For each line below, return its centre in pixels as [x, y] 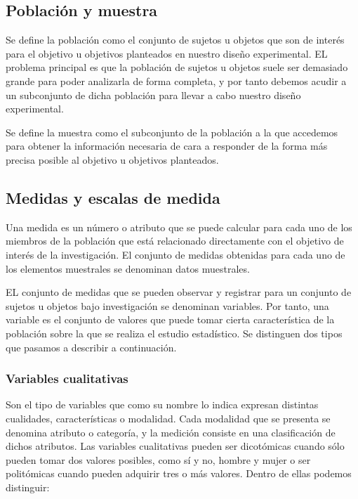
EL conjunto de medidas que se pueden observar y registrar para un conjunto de [179, 292]
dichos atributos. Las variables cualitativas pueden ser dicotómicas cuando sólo [175, 446]
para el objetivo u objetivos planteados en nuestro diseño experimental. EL [167, 53]
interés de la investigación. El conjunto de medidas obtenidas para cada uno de [175, 254]
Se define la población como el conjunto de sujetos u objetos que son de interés [175, 40]
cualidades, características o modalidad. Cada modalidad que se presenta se [168, 418]
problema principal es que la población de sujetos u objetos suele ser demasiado [177, 67]
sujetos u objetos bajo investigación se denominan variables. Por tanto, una [167, 305]
